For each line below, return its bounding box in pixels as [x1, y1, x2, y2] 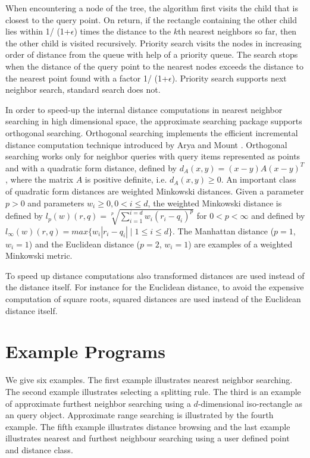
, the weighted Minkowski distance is [148, 196, 282, 209]
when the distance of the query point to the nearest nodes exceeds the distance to [5, 59, 303, 72]
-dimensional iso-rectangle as [198, 397, 303, 409]
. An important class [221, 173, 296, 186]
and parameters [27, 196, 84, 209]
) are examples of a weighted [188, 237, 293, 250]
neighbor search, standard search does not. [5, 83, 161, 96]
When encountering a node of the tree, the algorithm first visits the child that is [5, 2, 299, 14]
